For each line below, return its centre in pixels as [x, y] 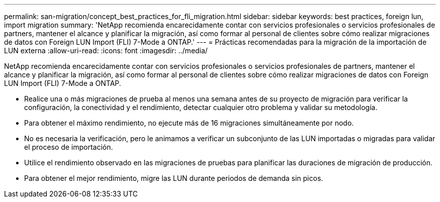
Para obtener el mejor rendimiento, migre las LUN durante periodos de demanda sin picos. [174, 178]
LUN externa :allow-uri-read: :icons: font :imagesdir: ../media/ [106, 51]
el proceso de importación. [69, 147]
